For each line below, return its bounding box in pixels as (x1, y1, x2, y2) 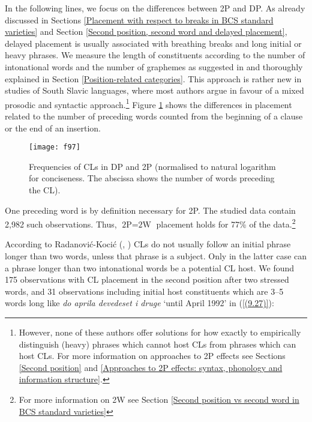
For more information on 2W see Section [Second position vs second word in (19, 393, 299, 405)
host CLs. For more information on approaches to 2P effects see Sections (19, 349, 286, 362)
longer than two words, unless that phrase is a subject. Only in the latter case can (5, 250, 307, 262)
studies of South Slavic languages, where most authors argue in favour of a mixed (5, 84, 304, 97)
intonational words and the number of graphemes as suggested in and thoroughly (5, 60, 303, 73)
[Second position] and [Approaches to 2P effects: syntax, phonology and (19, 361, 283, 373)
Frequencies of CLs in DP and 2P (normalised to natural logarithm (29, 160, 276, 172)
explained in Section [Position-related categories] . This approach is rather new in (5, 72, 302, 85)
